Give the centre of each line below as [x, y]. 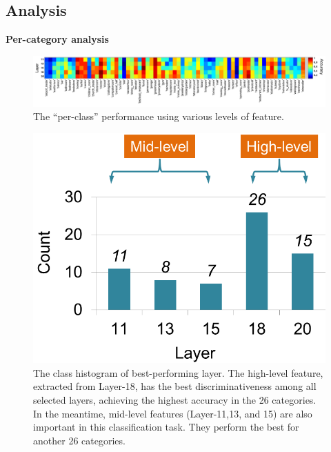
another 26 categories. [79, 440]
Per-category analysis [57, 39]
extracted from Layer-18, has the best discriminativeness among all [175, 386]
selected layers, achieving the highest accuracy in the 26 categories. [175, 400]
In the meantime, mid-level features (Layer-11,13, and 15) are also [173, 413]
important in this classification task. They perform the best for [166, 427]
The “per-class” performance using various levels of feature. [159, 116]
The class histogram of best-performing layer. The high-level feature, [178, 372]
